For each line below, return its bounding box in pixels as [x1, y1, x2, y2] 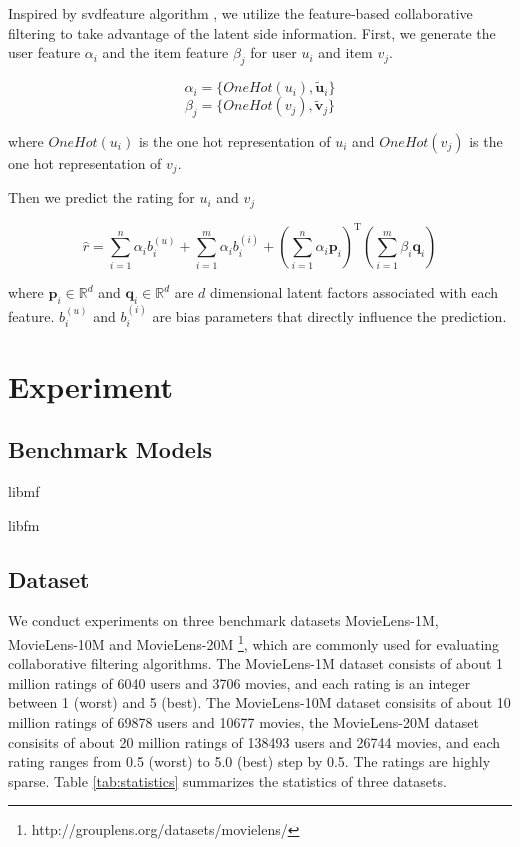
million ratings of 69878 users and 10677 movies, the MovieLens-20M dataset [8, 712, 479, 733]
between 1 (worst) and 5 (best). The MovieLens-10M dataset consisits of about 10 [8, 692, 511, 713]
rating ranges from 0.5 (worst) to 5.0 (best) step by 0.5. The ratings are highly [8, 751, 491, 772]
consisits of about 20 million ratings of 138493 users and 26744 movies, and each [8, 731, 501, 752]
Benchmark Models [8, 434, 213, 465]
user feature [8, 42, 81, 63]
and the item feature [102, 42, 229, 63]
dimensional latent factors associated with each [210, 282, 499, 303]
